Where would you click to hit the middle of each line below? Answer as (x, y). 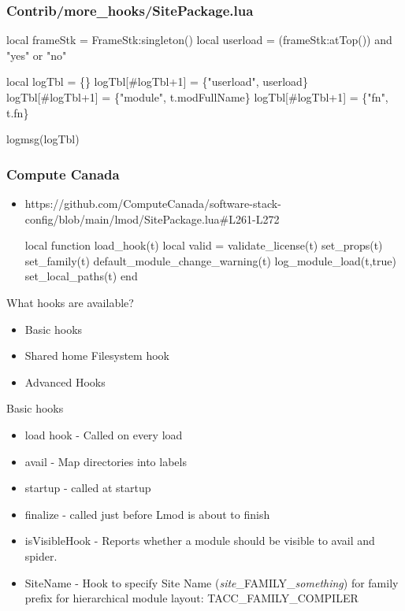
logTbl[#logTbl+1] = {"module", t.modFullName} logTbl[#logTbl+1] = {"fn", (197, 97)
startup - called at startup (88, 488)
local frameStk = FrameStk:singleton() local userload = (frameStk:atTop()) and (199, 40)
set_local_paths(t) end (81, 276)
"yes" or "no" (37, 55)
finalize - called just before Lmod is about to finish (147, 514)
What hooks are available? (70, 302)
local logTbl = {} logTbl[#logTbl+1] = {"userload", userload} (157, 81)
